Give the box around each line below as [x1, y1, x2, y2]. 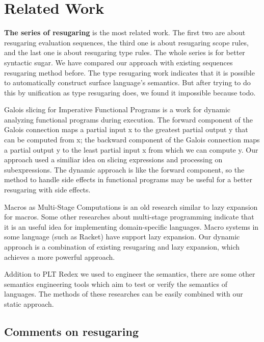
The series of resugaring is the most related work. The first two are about [4, 27, 246, 38]
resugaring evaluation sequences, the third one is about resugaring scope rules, [4, 37, 249, 47]
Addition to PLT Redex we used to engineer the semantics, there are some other [4, 268, 255, 279]
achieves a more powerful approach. [4, 251, 115, 262]
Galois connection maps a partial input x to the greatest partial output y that [4, 124, 248, 135]
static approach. [4, 298, 54, 309]
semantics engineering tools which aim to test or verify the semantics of [4, 278, 228, 289]
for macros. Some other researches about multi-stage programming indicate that [4, 211, 254, 222]
